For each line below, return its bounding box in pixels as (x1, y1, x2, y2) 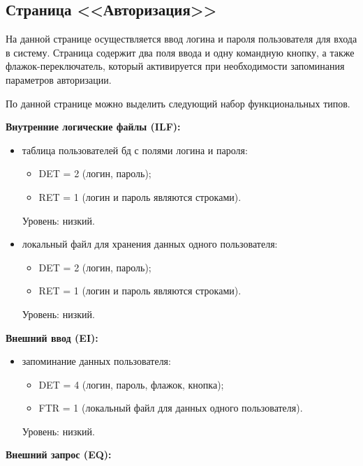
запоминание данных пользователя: (22, 354, 171, 368)
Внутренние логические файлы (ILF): (6, 119, 181, 134)
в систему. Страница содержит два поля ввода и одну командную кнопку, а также (6, 45, 355, 59)
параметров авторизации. (6, 72, 112, 87)
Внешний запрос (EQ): (6, 447, 112, 462)
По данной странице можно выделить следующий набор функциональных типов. (6, 96, 350, 110)
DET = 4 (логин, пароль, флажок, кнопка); (38, 377, 224, 391)
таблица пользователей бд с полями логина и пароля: (22, 142, 248, 157)
